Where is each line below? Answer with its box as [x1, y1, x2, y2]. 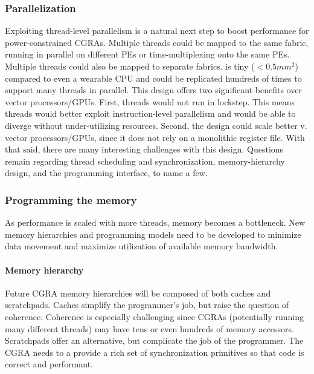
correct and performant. [5, 358, 94, 370]
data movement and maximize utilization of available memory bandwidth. [5, 240, 278, 252]
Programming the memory [5, 192, 137, 207]
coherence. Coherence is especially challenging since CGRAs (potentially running [5, 310, 304, 323]
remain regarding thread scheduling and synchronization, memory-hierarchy [5, 154, 285, 167]
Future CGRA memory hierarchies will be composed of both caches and [5, 286, 271, 299]
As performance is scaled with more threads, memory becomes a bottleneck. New [5, 216, 306, 229]
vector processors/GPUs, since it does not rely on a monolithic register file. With [5, 131, 305, 143]
